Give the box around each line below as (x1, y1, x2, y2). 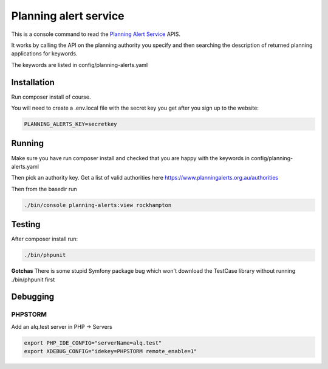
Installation (11, 77, 55, 88)
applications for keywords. (11, 50, 78, 57)
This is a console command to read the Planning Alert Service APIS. (11, 30, 181, 38)
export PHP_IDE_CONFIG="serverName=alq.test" (24, 339, 162, 346)
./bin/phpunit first (11, 276, 55, 283)
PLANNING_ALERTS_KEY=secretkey (24, 121, 118, 127)
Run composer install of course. (11, 93, 91, 100)
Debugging (11, 292, 55, 302)
